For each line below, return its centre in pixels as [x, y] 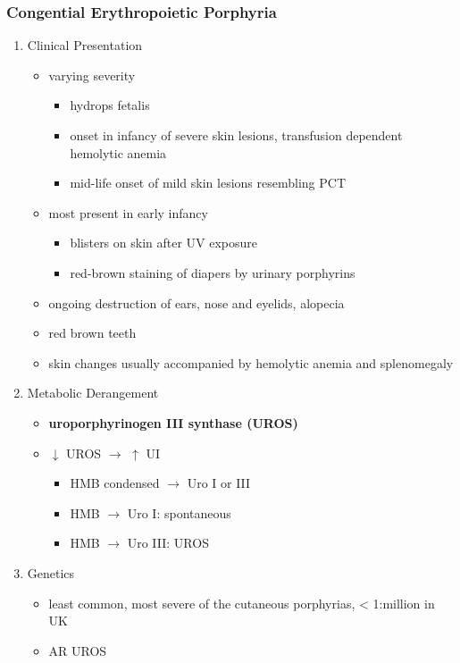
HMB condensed [115, 483]
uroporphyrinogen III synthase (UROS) [173, 422]
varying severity [92, 75]
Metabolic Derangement [93, 393]
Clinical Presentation [85, 45]
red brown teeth [92, 333]
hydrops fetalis [110, 105]
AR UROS [78, 650]
